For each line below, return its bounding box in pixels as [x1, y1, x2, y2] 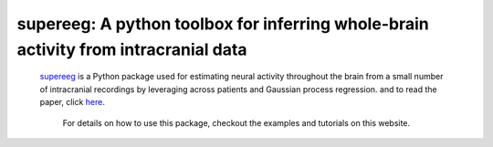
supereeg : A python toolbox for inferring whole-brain [16, 14, 429, 34]
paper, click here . [39, 97, 105, 108]
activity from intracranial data [16, 39, 247, 59]
